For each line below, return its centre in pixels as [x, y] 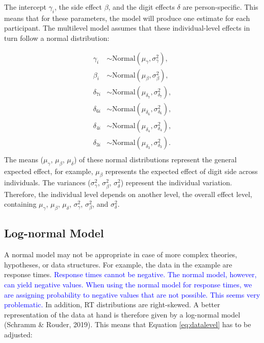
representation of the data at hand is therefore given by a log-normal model [122, 314]
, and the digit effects [141, 7]
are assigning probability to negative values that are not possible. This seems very [132, 294]
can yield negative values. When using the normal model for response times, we [128, 284]
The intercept [25, 7]
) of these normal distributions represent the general [155, 159]
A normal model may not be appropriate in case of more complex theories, [121, 254]
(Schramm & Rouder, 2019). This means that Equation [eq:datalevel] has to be [128, 324]
